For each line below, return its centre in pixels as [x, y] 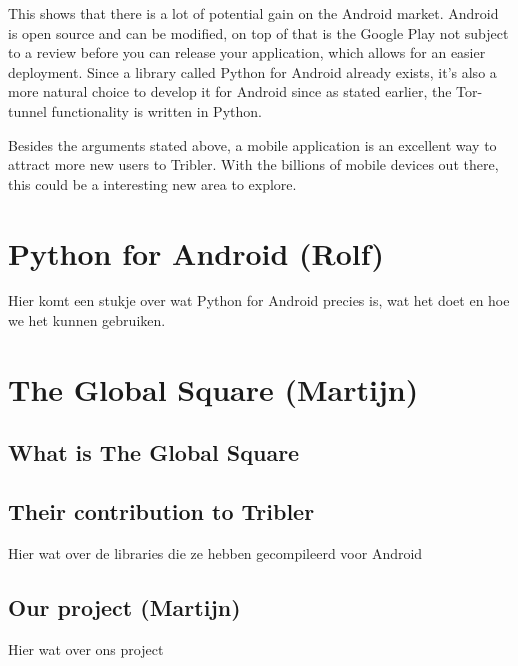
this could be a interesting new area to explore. [152, 183]
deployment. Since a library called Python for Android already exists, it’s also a [252, 71]
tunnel [27, 110]
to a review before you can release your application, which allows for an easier [247, 52]
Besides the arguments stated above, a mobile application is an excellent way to [252, 144]
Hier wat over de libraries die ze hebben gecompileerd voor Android [215, 553]
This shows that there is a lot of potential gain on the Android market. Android [253, 13]
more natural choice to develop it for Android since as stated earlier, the [230, 91]
